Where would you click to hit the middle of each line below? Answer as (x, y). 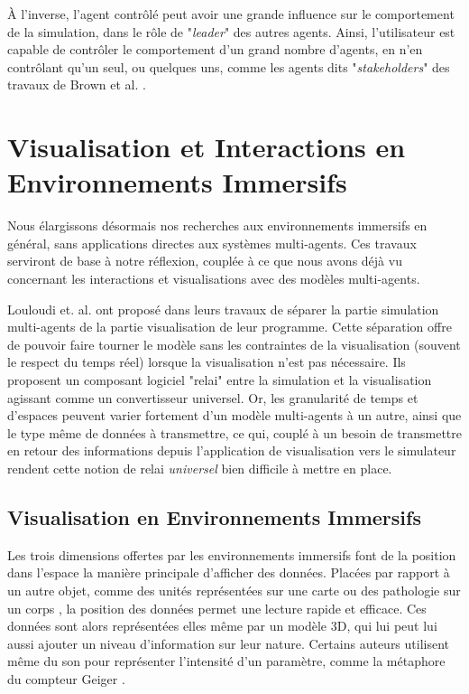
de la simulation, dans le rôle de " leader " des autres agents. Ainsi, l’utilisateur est (231, 31)
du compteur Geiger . (66, 678)
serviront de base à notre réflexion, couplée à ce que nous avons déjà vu (205, 261)
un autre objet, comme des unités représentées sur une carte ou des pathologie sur (234, 590)
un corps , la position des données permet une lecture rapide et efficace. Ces (217, 608)
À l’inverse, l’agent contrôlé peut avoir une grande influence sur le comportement (231, 14)
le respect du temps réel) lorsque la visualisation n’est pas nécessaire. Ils (207, 362)
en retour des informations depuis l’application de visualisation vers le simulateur (232, 450)
